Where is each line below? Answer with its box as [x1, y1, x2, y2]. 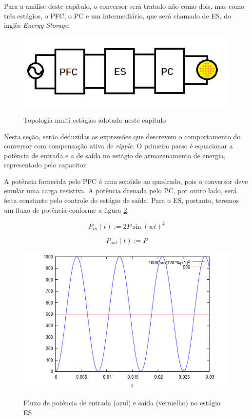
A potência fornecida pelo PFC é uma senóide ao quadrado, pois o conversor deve [4, 176, 248, 186]
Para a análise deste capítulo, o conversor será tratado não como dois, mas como [4, 1, 245, 11]
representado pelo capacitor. [4, 160, 88, 170]
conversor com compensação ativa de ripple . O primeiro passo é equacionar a [4, 141, 233, 151]
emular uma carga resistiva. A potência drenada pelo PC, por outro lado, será [4, 185, 237, 196]
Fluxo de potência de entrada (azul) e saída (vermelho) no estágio [23, 398, 221, 407]
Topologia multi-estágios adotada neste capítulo [23, 114, 166, 125]
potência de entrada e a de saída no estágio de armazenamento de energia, [4, 150, 226, 160]
